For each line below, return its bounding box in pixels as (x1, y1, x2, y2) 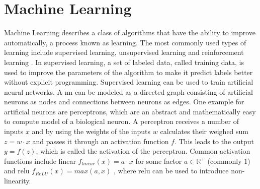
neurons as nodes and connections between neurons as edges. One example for (4, 96, 244, 107)
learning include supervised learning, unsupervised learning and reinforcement (4, 47, 244, 57)
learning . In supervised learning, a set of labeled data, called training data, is (4, 56, 244, 67)
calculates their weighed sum (160, 126, 249, 137)
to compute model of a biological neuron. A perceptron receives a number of (4, 116, 239, 127)
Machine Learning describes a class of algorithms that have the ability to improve (4, 27, 256, 38)
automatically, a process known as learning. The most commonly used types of (4, 37, 246, 47)
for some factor (135, 155, 182, 166)
